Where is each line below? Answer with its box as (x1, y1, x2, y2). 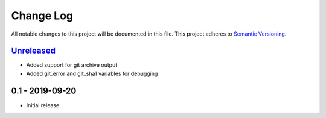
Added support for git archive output (26, 61, 118, 69)
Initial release (26, 101, 60, 108)
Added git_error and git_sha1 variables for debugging (26, 70, 158, 77)
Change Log (11, 9, 74, 22)
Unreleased (11, 46, 56, 56)
